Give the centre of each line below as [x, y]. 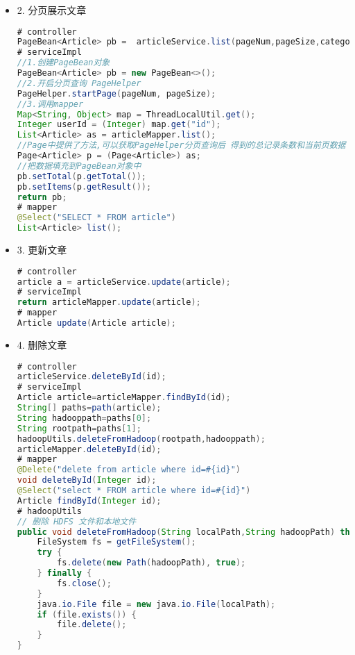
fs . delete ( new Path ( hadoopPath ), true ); [151, 563]
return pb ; [42, 197]
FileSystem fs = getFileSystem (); [116, 542]
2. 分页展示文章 [52, 10]
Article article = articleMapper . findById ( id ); [124, 398]
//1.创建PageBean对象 [63, 63]
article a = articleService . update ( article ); [124, 282]
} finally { [64, 573]
